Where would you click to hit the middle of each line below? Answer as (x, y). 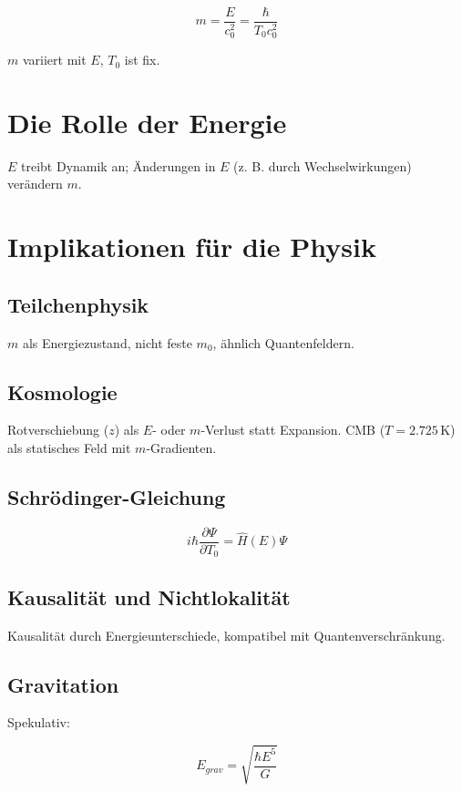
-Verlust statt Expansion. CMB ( (293, 430)
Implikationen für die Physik (192, 247)
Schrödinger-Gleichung (117, 497)
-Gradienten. (181, 448)
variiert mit (54, 60)
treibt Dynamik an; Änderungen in (118, 165)
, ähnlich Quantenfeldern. (283, 342)
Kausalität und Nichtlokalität (149, 597)
